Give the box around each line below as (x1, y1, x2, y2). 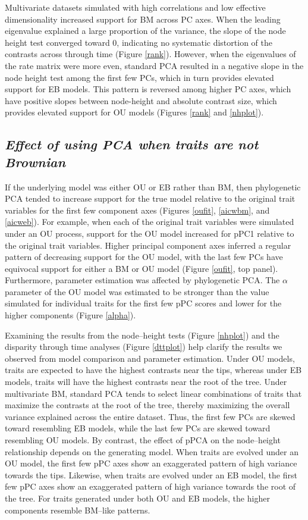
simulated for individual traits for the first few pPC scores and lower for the (5, 297, 282, 309)
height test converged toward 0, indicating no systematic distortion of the (5, 36, 272, 48)
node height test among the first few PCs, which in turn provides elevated (5, 71, 274, 83)
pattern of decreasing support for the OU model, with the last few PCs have (5, 250, 283, 263)
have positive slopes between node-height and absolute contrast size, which (5, 94, 277, 106)
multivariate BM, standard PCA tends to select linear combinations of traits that (5, 387, 302, 399)
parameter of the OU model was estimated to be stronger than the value (5, 285, 269, 297)
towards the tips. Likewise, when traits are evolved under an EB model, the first (5, 468, 297, 481)
